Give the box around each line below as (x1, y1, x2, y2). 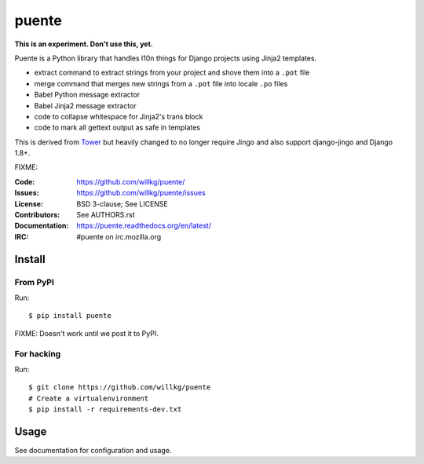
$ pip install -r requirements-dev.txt (28, 405, 182, 414)
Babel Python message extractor (34, 90, 141, 100)
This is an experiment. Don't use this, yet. (14, 39, 153, 49)
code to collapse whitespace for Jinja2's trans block (34, 111, 203, 121)
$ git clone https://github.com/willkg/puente (28, 383, 211, 392)
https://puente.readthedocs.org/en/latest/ (76, 221, 212, 231)
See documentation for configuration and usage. (14, 445, 172, 455)
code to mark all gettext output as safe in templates (34, 122, 200, 133)
